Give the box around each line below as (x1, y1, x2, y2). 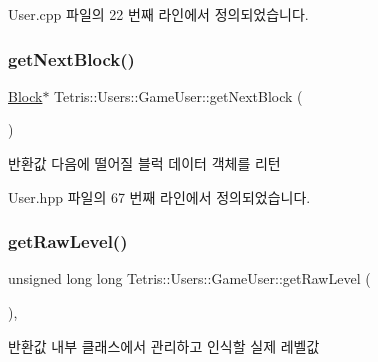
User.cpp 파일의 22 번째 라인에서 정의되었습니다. (8, 4, 309, 24)
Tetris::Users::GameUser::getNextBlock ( (54, 85, 303, 106)
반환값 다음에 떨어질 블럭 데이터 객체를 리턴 (8, 153, 281, 173)
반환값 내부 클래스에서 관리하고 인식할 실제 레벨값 (8, 335, 320, 356)
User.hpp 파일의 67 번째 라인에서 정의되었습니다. (8, 186, 311, 207)
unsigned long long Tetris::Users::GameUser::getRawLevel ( (8, 268, 371, 289)
